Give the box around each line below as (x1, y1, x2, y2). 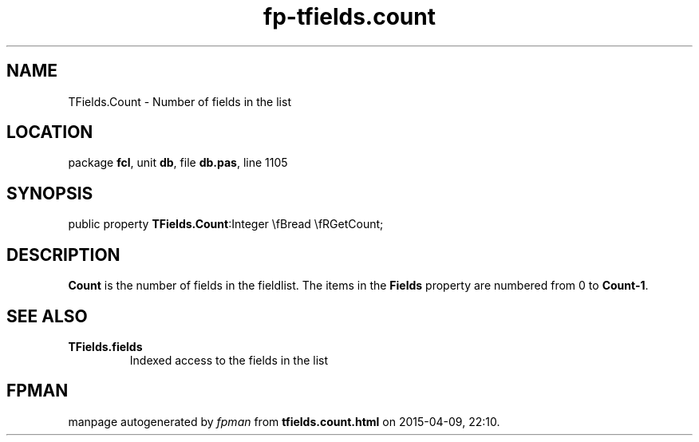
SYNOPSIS (6, 183, 93, 203)
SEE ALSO (6, 306, 88, 326)
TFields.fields (68, 339, 143, 353)
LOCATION (6, 122, 93, 143)
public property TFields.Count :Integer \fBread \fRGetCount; (68, 217, 384, 231)
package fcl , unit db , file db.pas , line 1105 (68, 156, 288, 170)
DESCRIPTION (6, 244, 120, 265)
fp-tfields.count (263, 3, 436, 30)
